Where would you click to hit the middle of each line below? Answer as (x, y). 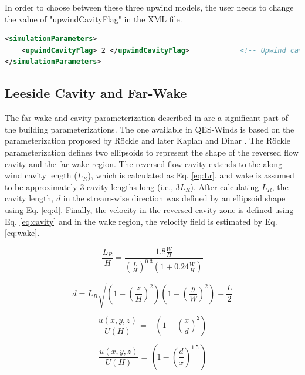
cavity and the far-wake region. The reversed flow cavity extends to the (133, 163)
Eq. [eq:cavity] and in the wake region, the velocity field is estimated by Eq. (141, 221)
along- (274, 163)
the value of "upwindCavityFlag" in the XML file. (94, 18)
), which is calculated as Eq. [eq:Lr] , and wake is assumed (191, 175)
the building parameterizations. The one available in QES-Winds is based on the (150, 129)
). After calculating (225, 186)
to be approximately (41, 186)
